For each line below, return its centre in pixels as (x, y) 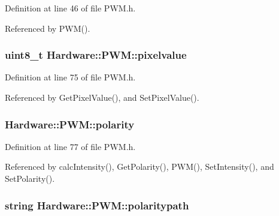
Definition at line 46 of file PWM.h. (70, 8)
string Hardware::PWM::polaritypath (97, 205)
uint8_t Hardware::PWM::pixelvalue (96, 55)
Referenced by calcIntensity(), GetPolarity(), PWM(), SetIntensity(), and (139, 166)
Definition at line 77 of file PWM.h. (70, 146)
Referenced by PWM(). (48, 28)
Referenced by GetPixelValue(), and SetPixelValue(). (102, 97)
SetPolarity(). (30, 178)
